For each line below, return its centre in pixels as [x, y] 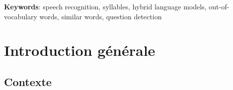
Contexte [28, 81]
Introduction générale [80, 50]
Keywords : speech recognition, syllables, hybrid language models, [105, 6]
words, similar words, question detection [101, 16]
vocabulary [21, 16]
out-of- [219, 6]
